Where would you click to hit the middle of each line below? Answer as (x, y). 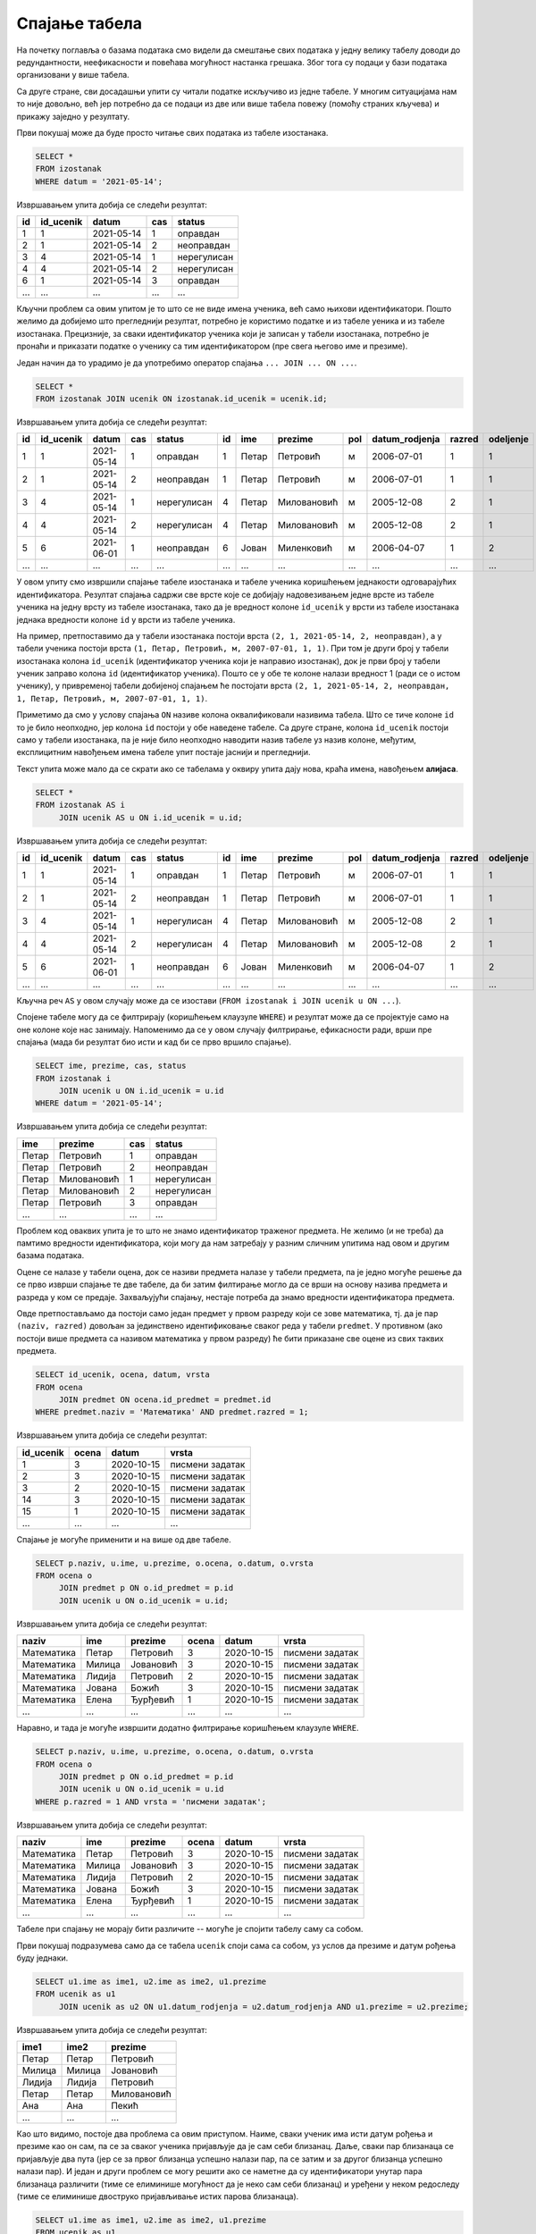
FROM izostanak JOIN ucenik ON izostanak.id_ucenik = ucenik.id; (181, 399)
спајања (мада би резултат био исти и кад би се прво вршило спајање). (154, 1042)
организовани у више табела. (73, 75)
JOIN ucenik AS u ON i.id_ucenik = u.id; (151, 817)
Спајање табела (80, 23)
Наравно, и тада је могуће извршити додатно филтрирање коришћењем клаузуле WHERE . (188, 1728)
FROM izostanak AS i (80, 805)
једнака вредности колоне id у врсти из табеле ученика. (126, 619)
